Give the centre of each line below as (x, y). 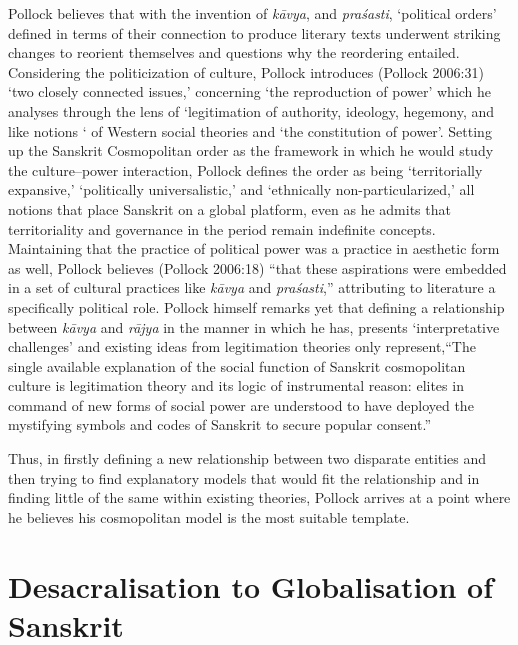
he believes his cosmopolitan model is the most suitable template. (209, 516)
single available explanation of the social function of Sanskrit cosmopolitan (237, 365)
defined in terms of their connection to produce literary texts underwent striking (254, 32)
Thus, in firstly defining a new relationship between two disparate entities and (247, 458)
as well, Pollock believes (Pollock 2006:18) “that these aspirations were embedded (257, 267)
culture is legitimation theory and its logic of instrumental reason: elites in (236, 385)
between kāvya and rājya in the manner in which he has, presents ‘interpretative (254, 326)
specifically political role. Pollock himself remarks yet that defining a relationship (256, 306)
